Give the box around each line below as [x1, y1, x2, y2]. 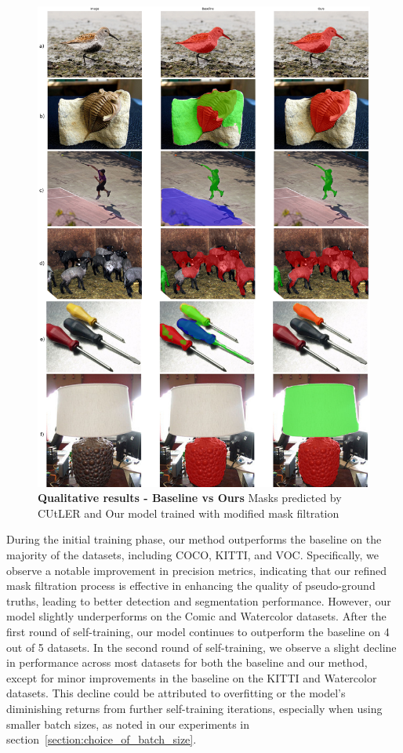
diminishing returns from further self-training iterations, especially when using [6, 700, 383, 716]
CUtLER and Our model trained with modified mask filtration [38, 504, 339, 521]
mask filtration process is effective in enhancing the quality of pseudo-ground [6, 577, 376, 594]
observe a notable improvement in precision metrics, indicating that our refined [6, 562, 387, 578]
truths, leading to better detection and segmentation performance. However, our [6, 592, 391, 609]
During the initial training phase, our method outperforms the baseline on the [6, 531, 382, 547]
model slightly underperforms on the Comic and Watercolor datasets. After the [6, 608, 387, 624]
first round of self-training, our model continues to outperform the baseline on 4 [6, 623, 390, 639]
